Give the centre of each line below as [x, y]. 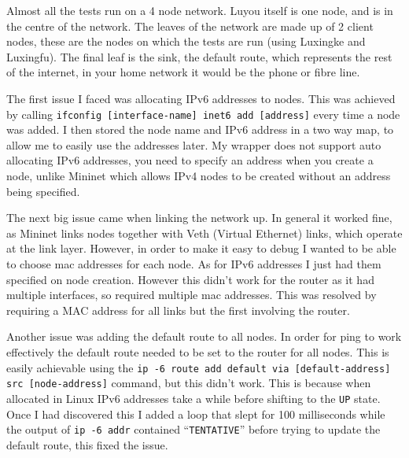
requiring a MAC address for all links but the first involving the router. [178, 310]
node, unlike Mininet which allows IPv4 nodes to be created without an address [199, 175]
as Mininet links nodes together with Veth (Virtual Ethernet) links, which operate [204, 233]
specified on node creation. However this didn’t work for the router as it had [190, 279]
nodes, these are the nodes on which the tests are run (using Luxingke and [186, 41]
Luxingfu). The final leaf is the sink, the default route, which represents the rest [199, 56]
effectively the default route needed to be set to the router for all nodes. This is [198, 351]
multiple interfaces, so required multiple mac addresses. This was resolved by [192, 295]
